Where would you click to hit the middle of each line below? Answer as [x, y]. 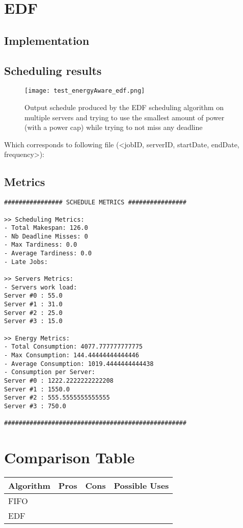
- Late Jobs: [26, 262]
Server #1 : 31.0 [33, 305]
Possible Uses [141, 486]
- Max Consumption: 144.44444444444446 [72, 355]
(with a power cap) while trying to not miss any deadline [114, 127]
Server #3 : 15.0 [33, 321]
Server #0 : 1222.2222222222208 [59, 380]
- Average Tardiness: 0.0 [48, 254]
